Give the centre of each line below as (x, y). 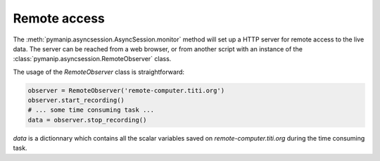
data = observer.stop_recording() (87, 120)
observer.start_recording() (76, 101)
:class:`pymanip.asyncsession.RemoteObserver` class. (92, 59)
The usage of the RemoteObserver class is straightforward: (99, 72)
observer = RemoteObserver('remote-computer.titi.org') (126, 90)
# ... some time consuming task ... (91, 110)
